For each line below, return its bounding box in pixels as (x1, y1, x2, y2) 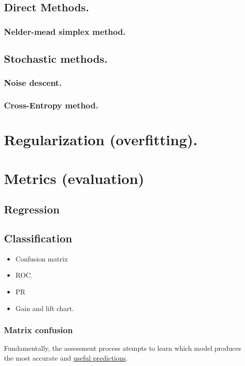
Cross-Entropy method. (4, 99, 98, 111)
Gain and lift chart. (15, 303, 74, 313)
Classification (4, 231, 73, 246)
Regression (4, 202, 60, 217)
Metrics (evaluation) (4, 168, 145, 188)
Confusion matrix (15, 253, 68, 263)
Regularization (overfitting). (4, 130, 197, 150)
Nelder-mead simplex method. (4, 25, 126, 37)
